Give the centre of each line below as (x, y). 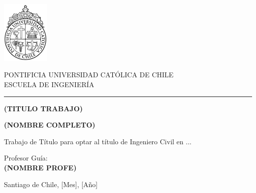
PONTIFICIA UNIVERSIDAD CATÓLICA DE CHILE (89, 75)
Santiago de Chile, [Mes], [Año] (51, 184)
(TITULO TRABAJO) (44, 108)
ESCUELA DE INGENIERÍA (49, 84)
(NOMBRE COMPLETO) (50, 125)
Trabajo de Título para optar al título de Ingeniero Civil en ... (98, 141)
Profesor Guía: (26, 158)
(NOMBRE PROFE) (40, 168)
